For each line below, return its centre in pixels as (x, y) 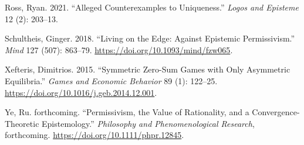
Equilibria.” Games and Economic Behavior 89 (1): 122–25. (111, 80)
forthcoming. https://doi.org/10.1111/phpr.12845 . (94, 135)
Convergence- (276, 112)
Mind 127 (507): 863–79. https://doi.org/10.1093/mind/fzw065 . (119, 49)
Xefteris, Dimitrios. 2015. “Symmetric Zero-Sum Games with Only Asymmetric (148, 69)
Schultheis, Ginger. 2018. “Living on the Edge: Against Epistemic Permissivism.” (150, 38)
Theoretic (22, 123)
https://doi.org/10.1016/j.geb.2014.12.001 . (81, 92)
